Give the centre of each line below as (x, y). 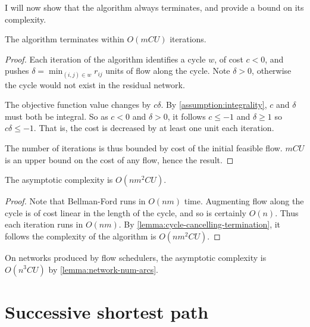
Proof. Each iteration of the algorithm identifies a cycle (105, 59)
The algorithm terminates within (65, 39)
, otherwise (272, 71)
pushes (17, 71)
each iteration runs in (44, 224)
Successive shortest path (107, 311)
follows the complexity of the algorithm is (81, 236)
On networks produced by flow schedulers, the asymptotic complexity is (136, 257)
